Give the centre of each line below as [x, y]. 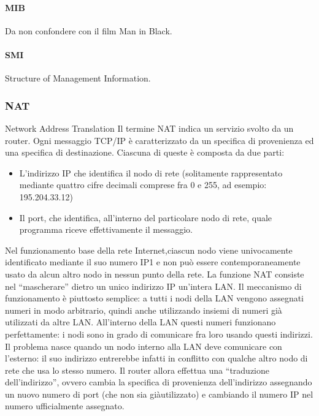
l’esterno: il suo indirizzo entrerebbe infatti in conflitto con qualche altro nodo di [156, 358]
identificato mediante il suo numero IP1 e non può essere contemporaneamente [153, 262]
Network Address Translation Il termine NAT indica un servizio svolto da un [149, 128]
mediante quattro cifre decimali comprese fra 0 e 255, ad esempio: [143, 185]
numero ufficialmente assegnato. [65, 406]
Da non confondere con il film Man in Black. [89, 30]
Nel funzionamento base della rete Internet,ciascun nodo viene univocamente [149, 250]
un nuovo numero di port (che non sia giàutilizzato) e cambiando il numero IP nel [159, 394]
